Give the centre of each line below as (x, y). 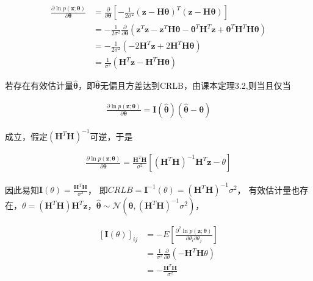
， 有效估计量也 (268, 189)
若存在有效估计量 (39, 85)
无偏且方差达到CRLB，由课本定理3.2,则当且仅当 (195, 85)
